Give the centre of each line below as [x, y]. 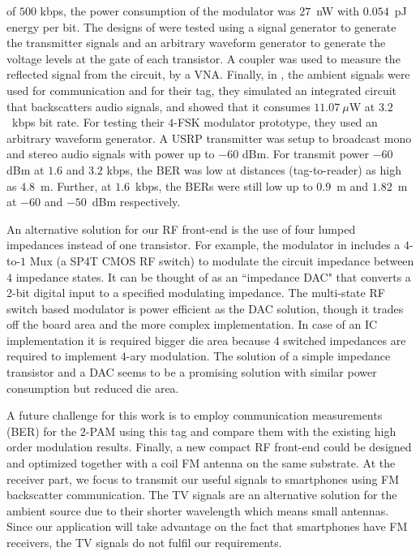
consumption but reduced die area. [93, 388]
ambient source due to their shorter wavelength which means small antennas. [198, 510]
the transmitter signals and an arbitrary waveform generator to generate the [196, 43]
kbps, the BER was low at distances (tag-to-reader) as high [254, 169]
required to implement [62, 356]
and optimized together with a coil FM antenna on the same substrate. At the [201, 463]
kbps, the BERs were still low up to [224, 185]
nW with [338, 11]
